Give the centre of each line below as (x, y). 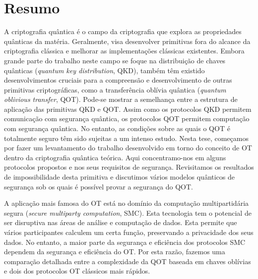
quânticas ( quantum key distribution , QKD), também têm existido (104, 70)
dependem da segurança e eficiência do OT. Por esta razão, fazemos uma (115, 252)
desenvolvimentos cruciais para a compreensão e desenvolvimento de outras (118, 80)
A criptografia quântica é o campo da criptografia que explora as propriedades (123, 31)
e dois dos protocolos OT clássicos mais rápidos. (77, 271)
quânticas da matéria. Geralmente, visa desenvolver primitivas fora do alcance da (127, 41)
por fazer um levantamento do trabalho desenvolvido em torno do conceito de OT (128, 148)
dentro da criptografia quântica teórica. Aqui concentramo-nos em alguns (115, 157)
